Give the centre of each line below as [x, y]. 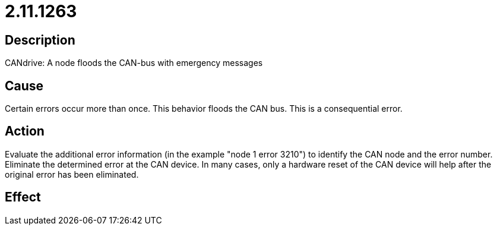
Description [40, 40]
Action [25, 131]
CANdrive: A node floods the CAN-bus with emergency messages [134, 63]
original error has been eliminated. [72, 174]
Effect [23, 197]
